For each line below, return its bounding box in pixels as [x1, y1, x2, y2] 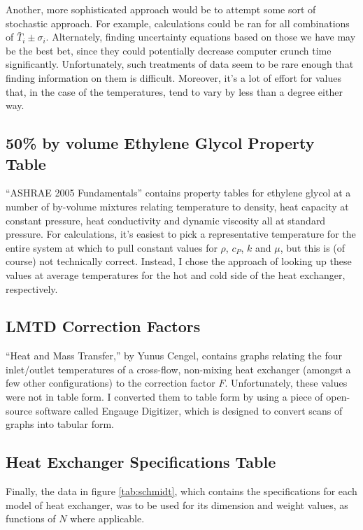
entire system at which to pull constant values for [6, 240, 218, 255]
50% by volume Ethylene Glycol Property [6, 132, 315, 154]
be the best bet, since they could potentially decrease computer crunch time [6, 43, 332, 57]
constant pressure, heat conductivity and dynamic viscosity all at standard [6, 213, 326, 227]
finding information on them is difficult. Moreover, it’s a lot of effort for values [6, 70, 341, 85]
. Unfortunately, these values [225, 375, 348, 390]
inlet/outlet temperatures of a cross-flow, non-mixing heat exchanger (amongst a [6, 361, 351, 376]
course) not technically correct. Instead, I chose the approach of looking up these [6, 254, 352, 268]
